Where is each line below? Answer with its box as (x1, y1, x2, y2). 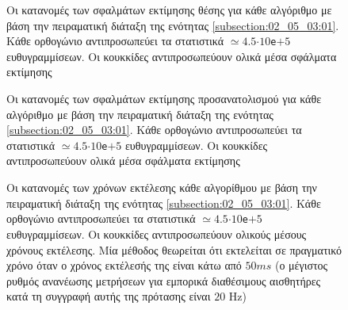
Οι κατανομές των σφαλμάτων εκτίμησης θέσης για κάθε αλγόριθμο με (6, 2, 332, 17)
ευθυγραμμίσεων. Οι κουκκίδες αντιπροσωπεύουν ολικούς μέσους (6, 225, 307, 242)
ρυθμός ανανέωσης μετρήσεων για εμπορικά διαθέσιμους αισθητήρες (6, 272, 321, 289)
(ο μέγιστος (274, 257, 328, 274)
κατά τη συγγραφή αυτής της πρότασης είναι (6, 288, 211, 304)
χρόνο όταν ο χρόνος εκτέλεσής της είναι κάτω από (6, 257, 242, 274)
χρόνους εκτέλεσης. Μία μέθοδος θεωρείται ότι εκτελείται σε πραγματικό (6, 241, 342, 258)
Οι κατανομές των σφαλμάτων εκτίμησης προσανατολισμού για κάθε (6, 90, 322, 107)
